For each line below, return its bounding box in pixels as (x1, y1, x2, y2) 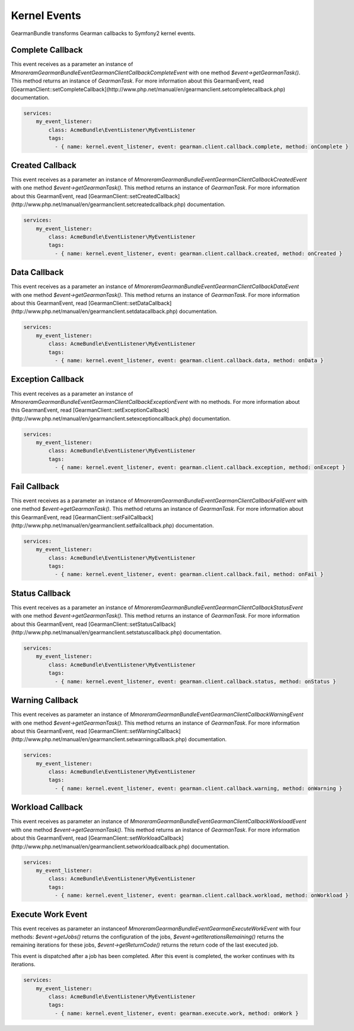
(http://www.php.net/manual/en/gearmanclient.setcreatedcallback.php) (11, 201, 186, 208)
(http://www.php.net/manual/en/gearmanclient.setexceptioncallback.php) (11, 415, 192, 422)
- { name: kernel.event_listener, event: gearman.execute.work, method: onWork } (54, 1010, 299, 1017)
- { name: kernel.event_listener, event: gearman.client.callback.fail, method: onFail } (54, 571, 324, 578)
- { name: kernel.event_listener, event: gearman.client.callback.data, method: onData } (54, 357, 324, 363)
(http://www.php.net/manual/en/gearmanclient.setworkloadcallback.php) (11, 843, 190, 850)
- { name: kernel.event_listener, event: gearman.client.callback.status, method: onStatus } (54, 678, 336, 685)
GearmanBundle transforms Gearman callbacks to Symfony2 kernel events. (11, 30, 196, 37)
